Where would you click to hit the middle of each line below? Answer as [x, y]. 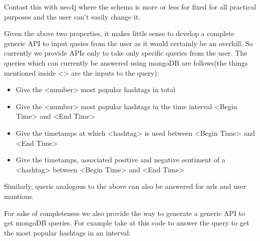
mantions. [19, 196]
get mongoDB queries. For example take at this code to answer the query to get [127, 223]
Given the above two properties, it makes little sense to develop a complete [119, 33]
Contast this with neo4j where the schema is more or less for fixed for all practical [130, 7]
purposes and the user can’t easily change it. [72, 16]
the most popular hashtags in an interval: [68, 232]
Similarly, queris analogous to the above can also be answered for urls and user [125, 186]
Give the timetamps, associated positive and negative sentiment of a [120, 160]
